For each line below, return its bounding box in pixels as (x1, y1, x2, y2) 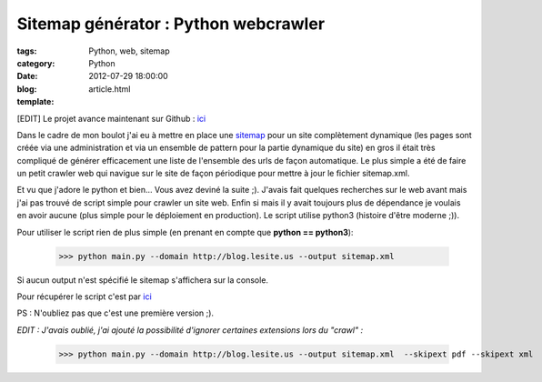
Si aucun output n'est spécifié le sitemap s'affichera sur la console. (16, 274, 268, 286)
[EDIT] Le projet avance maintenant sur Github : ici (16, 113, 206, 124)
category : (16, 57, 55, 68)
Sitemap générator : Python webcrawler (16, 14, 326, 34)
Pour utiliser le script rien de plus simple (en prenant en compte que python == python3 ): (16, 226, 354, 237)
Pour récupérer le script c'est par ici (16, 291, 152, 302)
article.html (88, 83, 131, 95)
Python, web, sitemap (88, 45, 170, 56)
